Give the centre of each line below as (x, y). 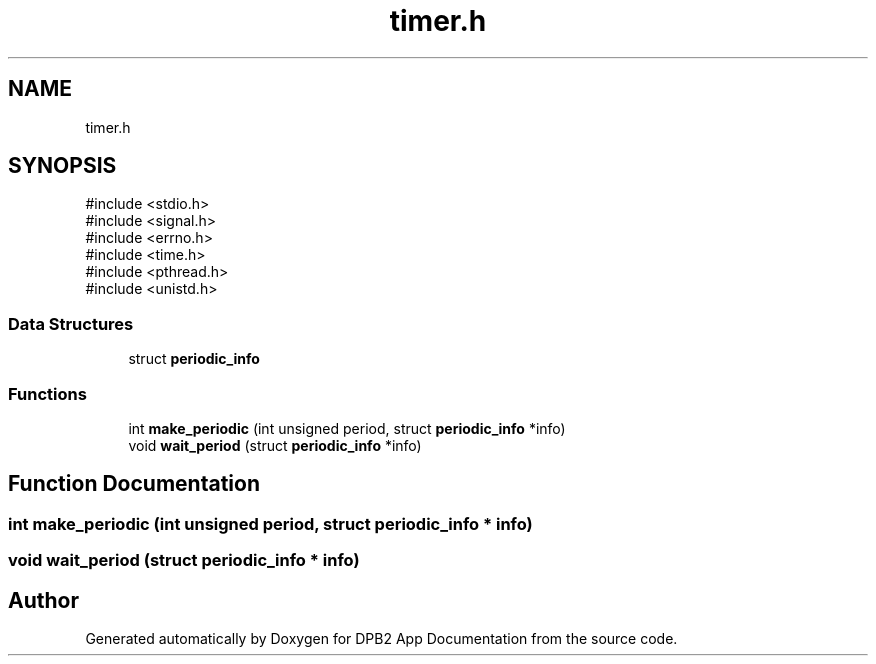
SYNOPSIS (62, 166)
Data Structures (71, 323)
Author (43, 600)
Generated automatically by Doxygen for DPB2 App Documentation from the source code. (381, 638)
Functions (47, 393)
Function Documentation (134, 484)
